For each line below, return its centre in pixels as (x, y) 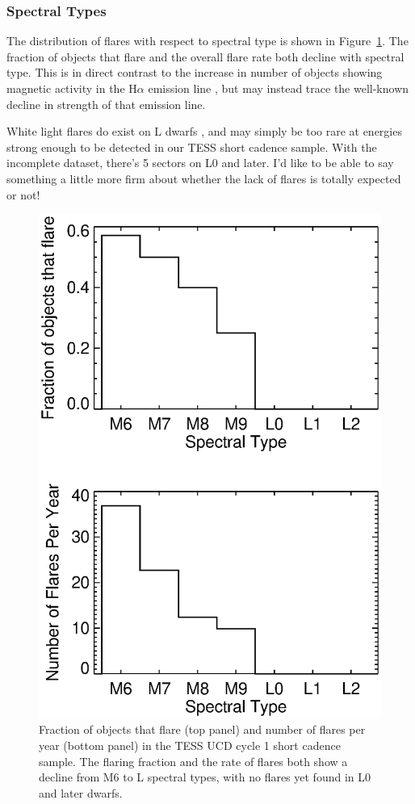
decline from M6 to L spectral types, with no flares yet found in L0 (205, 777)
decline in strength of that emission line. (106, 104)
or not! (23, 194)
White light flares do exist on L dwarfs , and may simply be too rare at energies (204, 131)
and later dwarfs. (81, 792)
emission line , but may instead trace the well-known (279, 88)
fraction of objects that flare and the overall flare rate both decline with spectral (205, 56)
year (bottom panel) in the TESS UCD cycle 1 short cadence (190, 745)
